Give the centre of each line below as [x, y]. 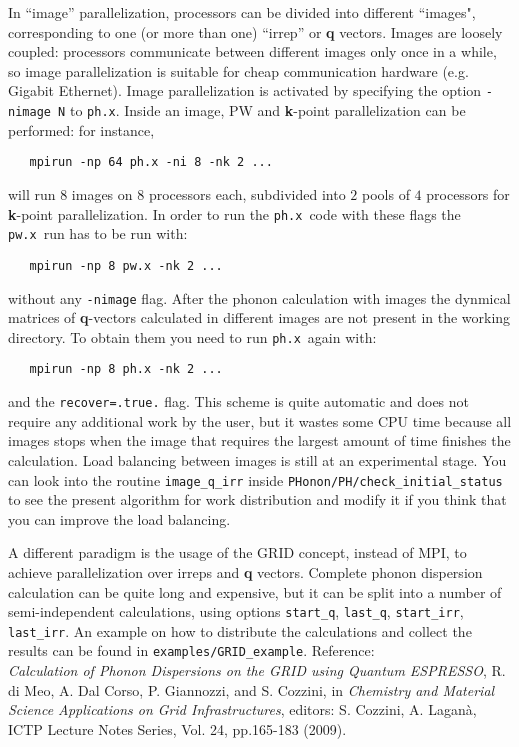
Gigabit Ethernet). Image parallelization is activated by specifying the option [245, 90]
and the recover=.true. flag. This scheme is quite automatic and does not [239, 401]
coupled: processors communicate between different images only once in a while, [252, 51]
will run [32, 193]
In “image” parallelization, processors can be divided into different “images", [242, 12]
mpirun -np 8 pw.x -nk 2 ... [126, 265]
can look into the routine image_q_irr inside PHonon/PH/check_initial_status [255, 479]
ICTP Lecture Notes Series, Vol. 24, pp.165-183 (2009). [177, 728]
